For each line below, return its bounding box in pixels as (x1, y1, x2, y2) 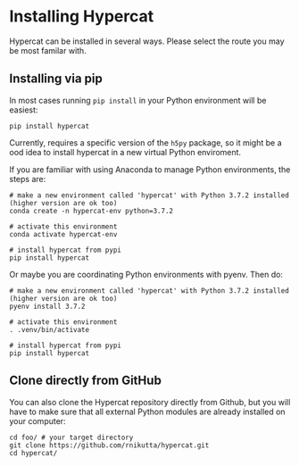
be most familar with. (9, 45, 87, 55)
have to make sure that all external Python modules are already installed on (9, 406, 286, 417)
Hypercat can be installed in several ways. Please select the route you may (9, 36, 285, 46)
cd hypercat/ (9, 448, 58, 457)
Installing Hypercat (9, 6, 154, 27)
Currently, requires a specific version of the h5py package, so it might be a (9, 137, 283, 148)
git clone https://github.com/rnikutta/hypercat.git (9, 440, 210, 450)
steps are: (9, 173, 46, 184)
